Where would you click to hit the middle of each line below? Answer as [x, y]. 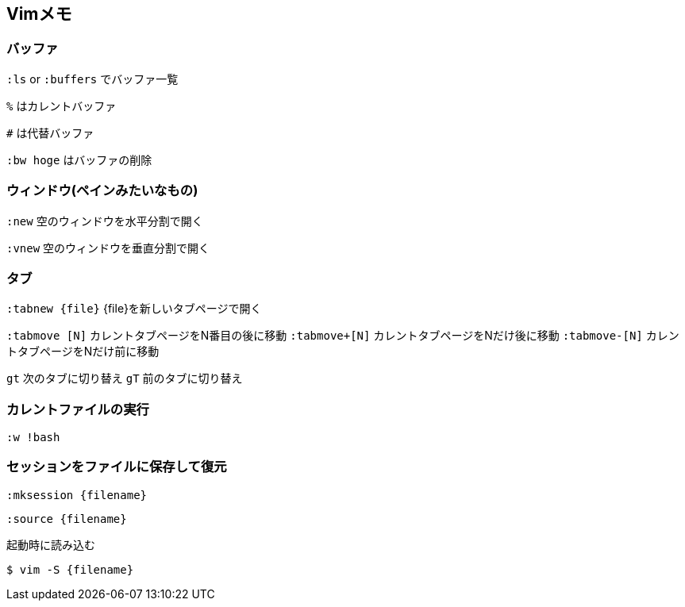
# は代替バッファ [50, 133]
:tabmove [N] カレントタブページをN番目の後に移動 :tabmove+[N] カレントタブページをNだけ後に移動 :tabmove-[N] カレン [343, 336]
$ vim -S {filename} [70, 569]
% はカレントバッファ [62, 106]
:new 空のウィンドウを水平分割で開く [105, 221]
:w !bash [33, 438]
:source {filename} [67, 519]
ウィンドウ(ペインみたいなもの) [102, 191]
